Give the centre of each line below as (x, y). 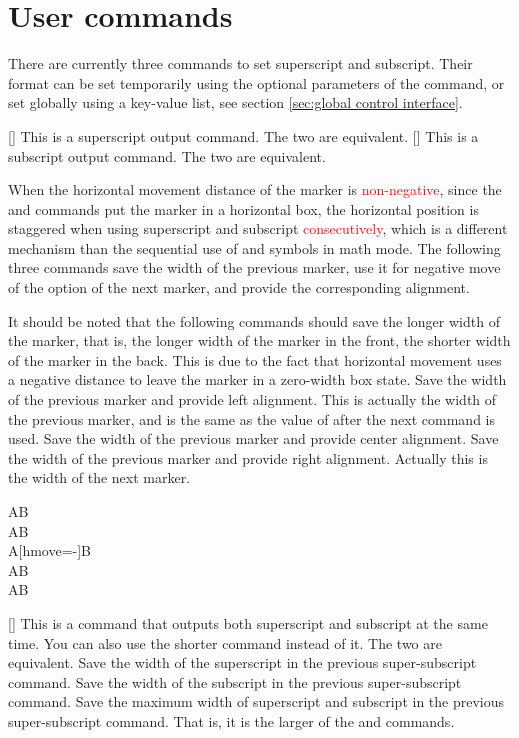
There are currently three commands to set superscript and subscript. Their (240, 63)
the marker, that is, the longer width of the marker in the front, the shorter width (259, 340)
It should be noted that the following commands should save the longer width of (254, 320)
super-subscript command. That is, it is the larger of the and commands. (231, 720)
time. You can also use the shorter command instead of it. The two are (225, 642)
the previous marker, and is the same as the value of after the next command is (251, 418)
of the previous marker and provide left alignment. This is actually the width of (252, 399)
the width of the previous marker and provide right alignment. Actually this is (248, 457)
